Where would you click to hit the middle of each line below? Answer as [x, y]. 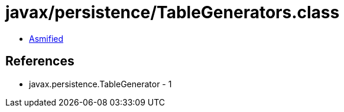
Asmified [46, 38]
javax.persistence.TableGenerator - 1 [100, 84]
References [40, 61]
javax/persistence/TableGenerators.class [173, 12]
